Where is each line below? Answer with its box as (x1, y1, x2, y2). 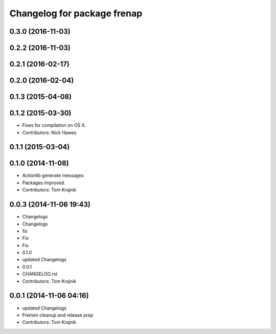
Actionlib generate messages (22, 172, 84, 179)
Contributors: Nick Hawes (22, 129, 77, 136)
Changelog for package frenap (9, 8, 143, 19)
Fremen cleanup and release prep (22, 312, 94, 318)
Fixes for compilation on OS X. (22, 122, 86, 128)
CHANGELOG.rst (22, 271, 58, 277)
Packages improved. (22, 180, 66, 186)
